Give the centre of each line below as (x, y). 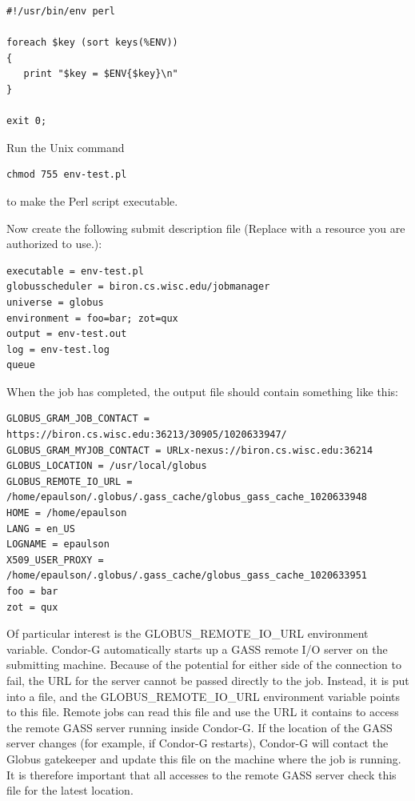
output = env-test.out (67, 334)
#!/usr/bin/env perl (61, 11)
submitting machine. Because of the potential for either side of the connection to (204, 665)
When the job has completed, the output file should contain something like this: (202, 391)
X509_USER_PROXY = (55, 560)
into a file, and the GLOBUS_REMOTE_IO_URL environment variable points (204, 696)
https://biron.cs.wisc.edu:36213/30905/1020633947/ (147, 435)
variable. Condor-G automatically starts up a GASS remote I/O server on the (197, 649)
